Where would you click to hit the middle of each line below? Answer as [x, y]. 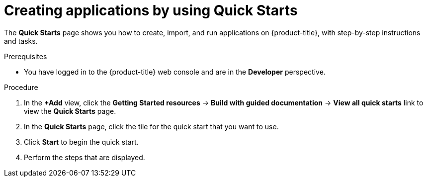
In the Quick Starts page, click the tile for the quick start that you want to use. [151, 126]
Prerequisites [26, 56]
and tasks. [21, 41]
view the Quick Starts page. [70, 111]
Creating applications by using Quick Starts [151, 10]
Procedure [21, 87]
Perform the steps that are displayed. [85, 157]
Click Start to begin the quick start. [81, 142]
